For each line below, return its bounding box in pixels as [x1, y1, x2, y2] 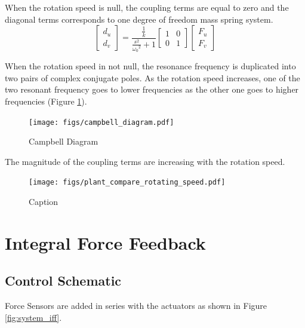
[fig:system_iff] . [5, 311, 62, 323]
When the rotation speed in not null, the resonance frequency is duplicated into [5, 60, 296, 72]
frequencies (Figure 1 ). [5, 95, 87, 108]
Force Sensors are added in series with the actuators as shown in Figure [5, 299, 267, 312]
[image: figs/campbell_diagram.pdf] [29, 118, 174, 127]
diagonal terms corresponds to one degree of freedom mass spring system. [5, 13, 273, 25]
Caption [29, 195, 58, 208]
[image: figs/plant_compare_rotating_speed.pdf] [29, 178, 226, 187]
